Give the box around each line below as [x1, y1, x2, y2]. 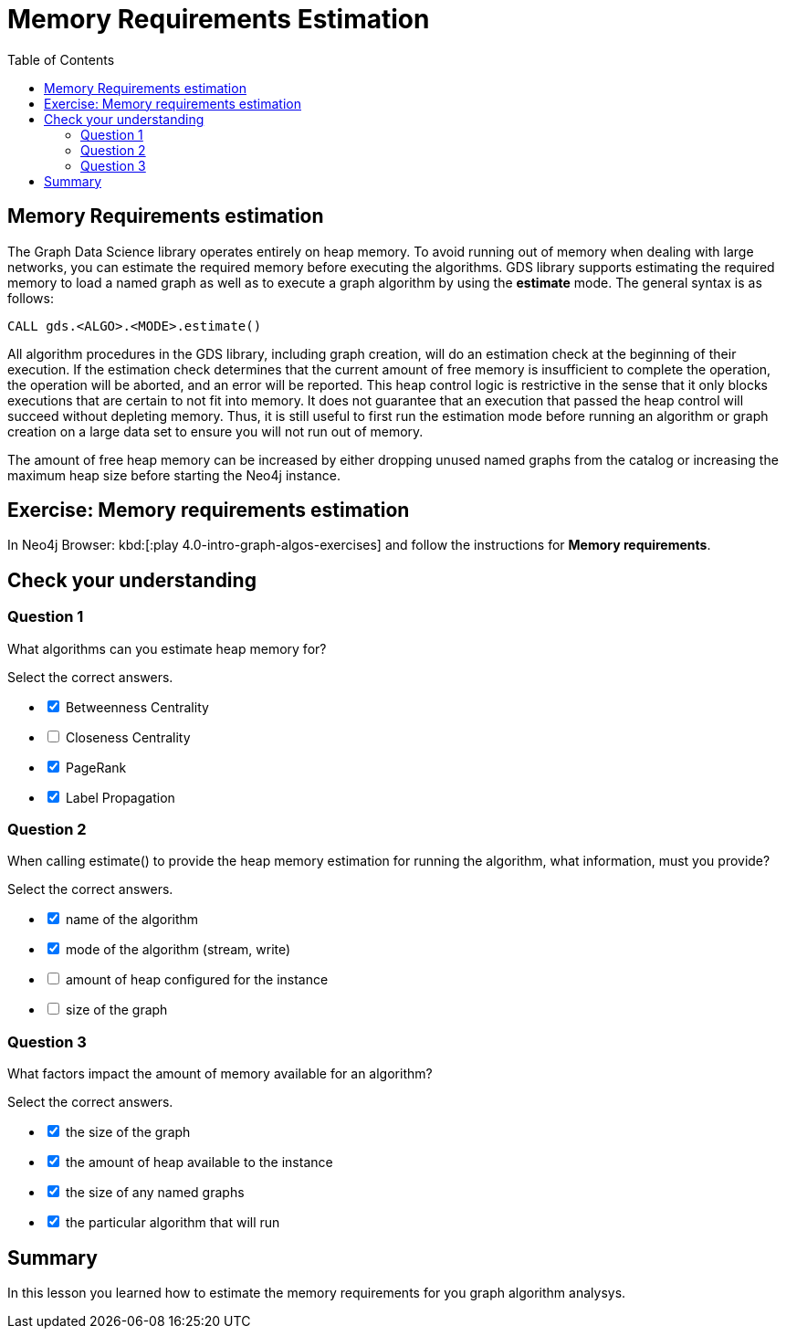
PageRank [65, 759, 127, 775]
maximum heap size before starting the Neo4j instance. [7, 467, 341, 483]
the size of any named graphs [65, 1184, 245, 1201]
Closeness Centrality [65, 729, 191, 745]
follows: [7, 289, 54, 306]
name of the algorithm [65, 911, 199, 928]
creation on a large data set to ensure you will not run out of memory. [7, 423, 424, 439]
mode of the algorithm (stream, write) [65, 942, 291, 958]
